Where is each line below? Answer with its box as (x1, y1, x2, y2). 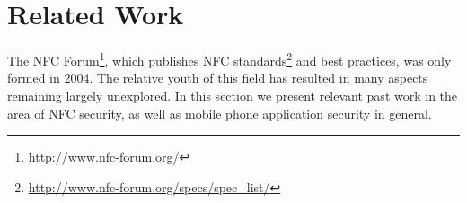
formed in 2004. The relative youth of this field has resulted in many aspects (7, 68, 428, 87)
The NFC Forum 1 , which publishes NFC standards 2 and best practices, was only (7, 49, 452, 69)
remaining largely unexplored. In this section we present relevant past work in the (7, 85, 458, 104)
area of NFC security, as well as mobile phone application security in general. (7, 103, 432, 122)
